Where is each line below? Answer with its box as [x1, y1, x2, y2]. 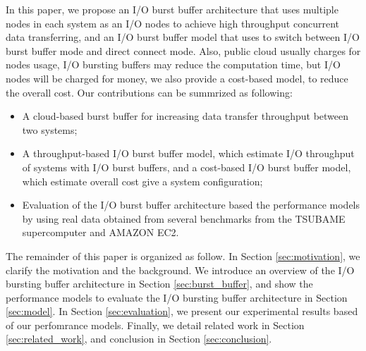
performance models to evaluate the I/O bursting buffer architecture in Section [6, 290, 348, 304]
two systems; [22, 122, 78, 137]
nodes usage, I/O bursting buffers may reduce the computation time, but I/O [6, 57, 341, 72]
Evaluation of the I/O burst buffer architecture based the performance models [22, 197, 360, 212]
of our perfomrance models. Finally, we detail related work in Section [6, 317, 305, 332]
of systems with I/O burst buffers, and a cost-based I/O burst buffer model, [22, 159, 351, 174]
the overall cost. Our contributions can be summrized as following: [6, 85, 293, 99]
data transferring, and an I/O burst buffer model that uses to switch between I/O [6, 30, 360, 44]
